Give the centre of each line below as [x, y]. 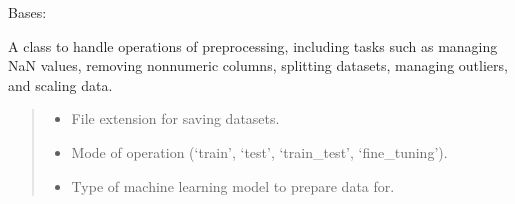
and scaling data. [60, 84]
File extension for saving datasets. [175, 118]
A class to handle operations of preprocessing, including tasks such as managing [253, 45]
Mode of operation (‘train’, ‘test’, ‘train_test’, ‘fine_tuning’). [259, 151]
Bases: [27, 12]
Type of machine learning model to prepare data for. [233, 185]
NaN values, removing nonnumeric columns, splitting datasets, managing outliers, [258, 65]
